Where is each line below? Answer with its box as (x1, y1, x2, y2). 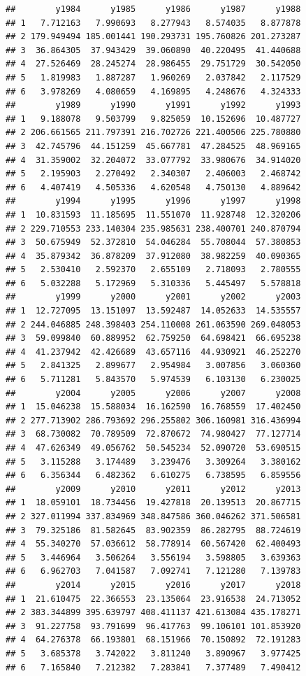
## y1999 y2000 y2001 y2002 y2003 (6, 292, 301, 302)
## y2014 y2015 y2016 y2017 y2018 (6, 579, 301, 590)
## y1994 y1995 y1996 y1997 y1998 (6, 196, 301, 206)
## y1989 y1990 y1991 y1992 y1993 (6, 100, 301, 111)
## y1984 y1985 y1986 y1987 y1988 (6, 4, 301, 14)
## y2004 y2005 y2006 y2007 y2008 (6, 388, 301, 398)
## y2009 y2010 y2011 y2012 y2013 (6, 484, 301, 494)
